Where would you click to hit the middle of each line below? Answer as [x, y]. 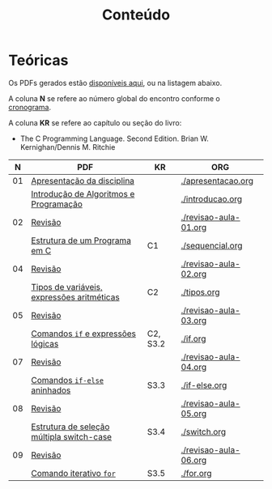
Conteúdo [136, 15]
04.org [194, 367]
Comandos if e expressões [83, 334]
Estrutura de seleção [70, 427]
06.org [194, 460]
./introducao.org [212, 198]
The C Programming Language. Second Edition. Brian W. [114, 138]
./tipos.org [200, 291]
